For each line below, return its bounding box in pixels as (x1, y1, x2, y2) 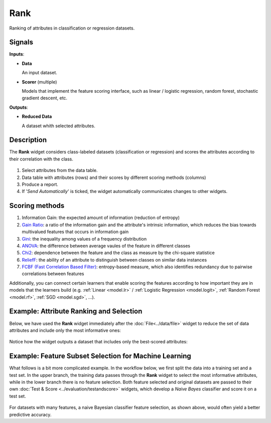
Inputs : (9, 51, 25, 57)
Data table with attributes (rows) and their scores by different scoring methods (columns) (22, 174, 206, 180)
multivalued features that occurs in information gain (22, 229, 129, 235)
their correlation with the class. (9, 156, 74, 162)
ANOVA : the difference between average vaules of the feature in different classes (22, 243, 191, 249)
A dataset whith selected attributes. (22, 123, 95, 129)
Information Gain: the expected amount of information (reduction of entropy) (22, 215, 180, 221)
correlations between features (22, 271, 84, 277)
